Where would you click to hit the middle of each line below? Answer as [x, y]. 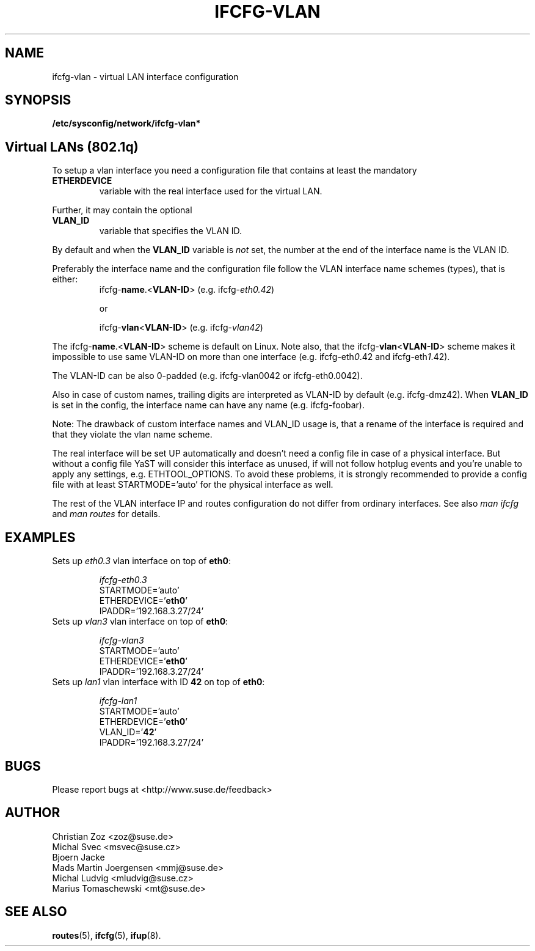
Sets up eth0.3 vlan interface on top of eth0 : [141, 561]
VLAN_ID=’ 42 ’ [128, 732]
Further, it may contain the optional [122, 210]
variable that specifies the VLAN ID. [170, 231]
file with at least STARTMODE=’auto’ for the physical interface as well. [193, 485]
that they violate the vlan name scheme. [132, 435]
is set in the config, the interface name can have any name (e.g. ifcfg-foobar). [208, 405]
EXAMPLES [40, 537]
